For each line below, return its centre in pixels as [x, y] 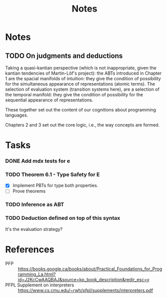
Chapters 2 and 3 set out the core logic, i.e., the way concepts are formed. [82, 125]
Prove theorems [29, 191]
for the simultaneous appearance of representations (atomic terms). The [80, 84]
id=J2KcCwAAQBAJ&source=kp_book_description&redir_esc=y [84, 279]
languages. [17, 115]
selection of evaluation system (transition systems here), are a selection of [82, 89]
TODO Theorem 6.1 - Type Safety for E [53, 174]
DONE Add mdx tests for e [38, 161]
